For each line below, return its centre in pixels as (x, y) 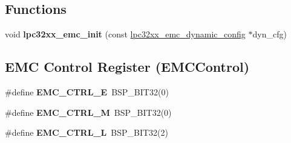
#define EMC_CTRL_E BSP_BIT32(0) (87, 92)
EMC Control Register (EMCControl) (127, 67)
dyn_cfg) (270, 34)
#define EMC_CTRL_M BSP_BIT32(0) (88, 112)
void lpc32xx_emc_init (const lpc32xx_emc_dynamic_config (125, 34)
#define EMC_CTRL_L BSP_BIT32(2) (87, 132)
